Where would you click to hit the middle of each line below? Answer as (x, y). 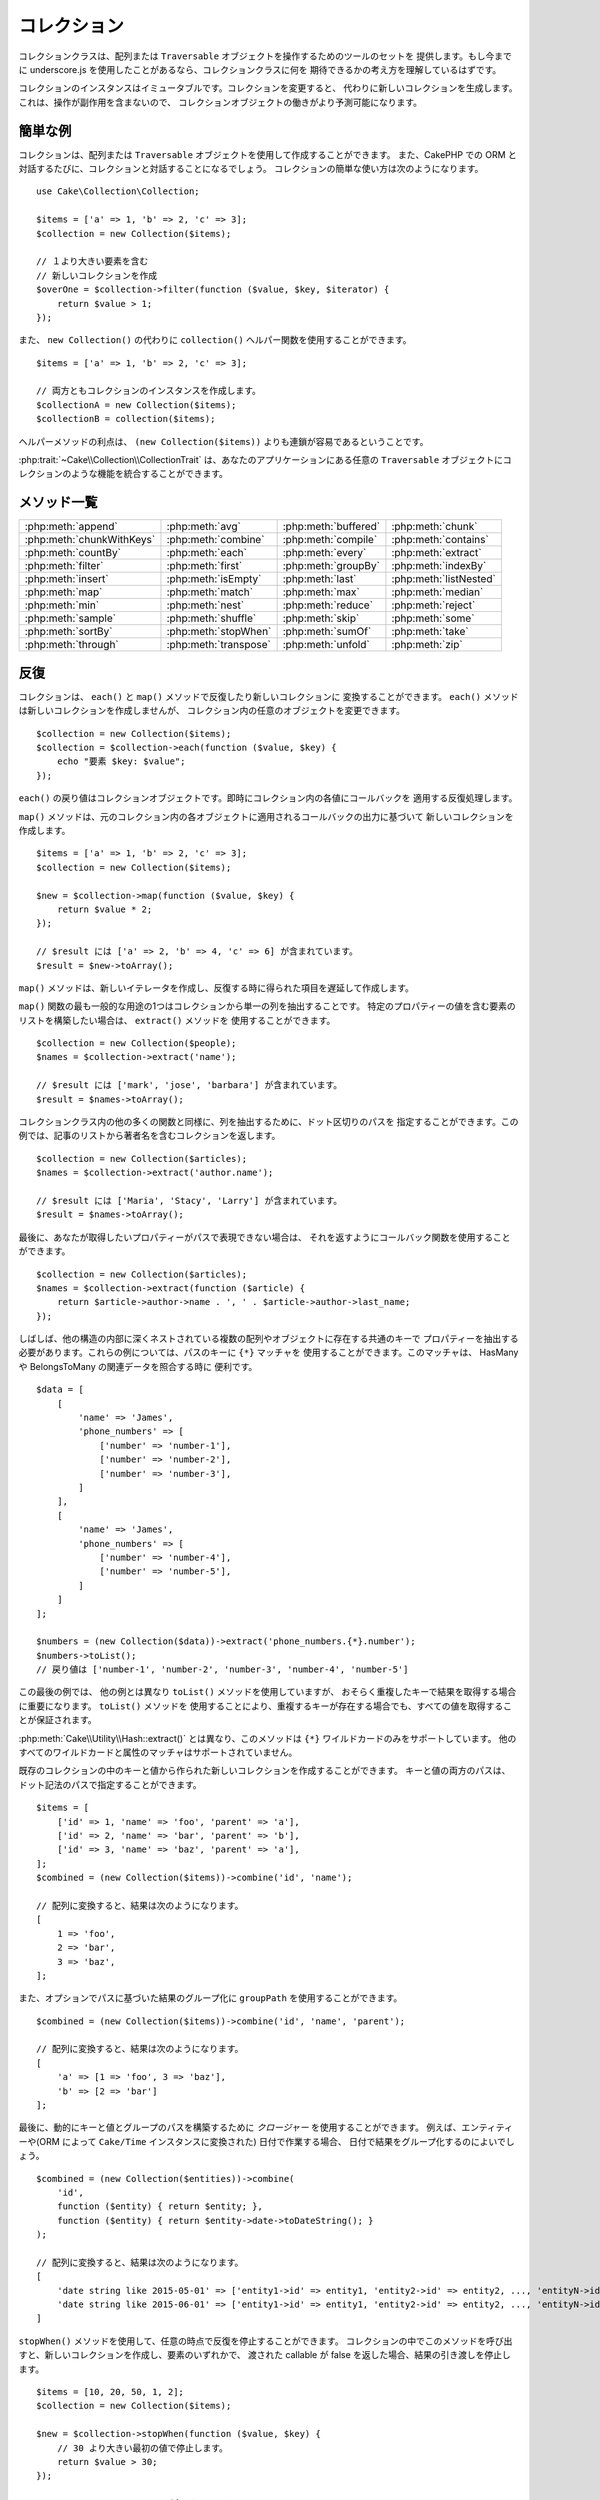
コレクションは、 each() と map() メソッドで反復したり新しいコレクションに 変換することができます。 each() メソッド (268, 696)
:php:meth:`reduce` (328, 605)
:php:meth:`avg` (204, 527)
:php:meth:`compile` (330, 540)
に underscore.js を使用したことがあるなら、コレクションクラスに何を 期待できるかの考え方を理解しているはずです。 (260, 69)
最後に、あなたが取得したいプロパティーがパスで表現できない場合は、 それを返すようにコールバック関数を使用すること (264, 1237)
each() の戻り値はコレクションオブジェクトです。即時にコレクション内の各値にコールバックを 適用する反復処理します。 (268, 798)
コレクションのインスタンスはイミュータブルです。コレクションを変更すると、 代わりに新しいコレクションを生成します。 (268, 88)
